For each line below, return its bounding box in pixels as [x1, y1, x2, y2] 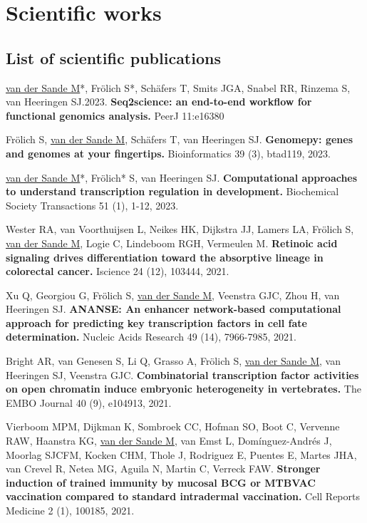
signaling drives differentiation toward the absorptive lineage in [6, 249, 324, 264]
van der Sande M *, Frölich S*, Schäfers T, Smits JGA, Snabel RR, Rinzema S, [6, 80, 351, 95]
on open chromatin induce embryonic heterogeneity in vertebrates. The [6, 381, 361, 396]
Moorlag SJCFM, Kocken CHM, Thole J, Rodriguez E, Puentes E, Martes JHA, [6, 447, 357, 462]
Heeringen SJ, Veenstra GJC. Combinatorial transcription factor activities [6, 367, 359, 382]
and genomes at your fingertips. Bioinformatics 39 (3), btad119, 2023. [6, 145, 331, 160]
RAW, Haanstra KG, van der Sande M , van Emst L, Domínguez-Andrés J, [6, 433, 332, 448]
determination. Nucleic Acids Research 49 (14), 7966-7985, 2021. [6, 329, 296, 344]
